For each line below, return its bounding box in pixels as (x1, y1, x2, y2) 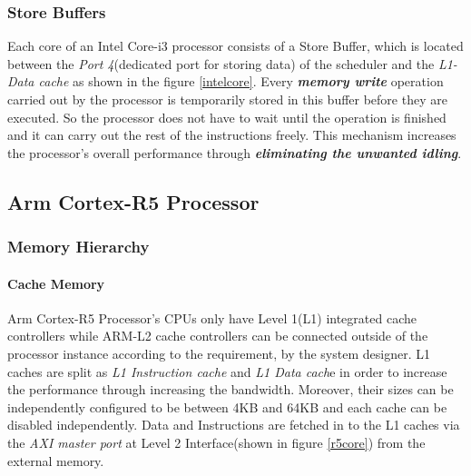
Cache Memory (7, 273, 105, 293)
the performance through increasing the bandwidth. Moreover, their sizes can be (7, 380, 454, 399)
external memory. (7, 451, 104, 470)
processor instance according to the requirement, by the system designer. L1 (7, 343, 430, 362)
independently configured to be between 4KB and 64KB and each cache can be (7, 397, 447, 416)
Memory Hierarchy (7, 235, 150, 258)
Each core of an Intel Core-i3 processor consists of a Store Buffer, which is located (7, 36, 464, 55)
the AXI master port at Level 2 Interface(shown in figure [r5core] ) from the (7, 432, 426, 451)
